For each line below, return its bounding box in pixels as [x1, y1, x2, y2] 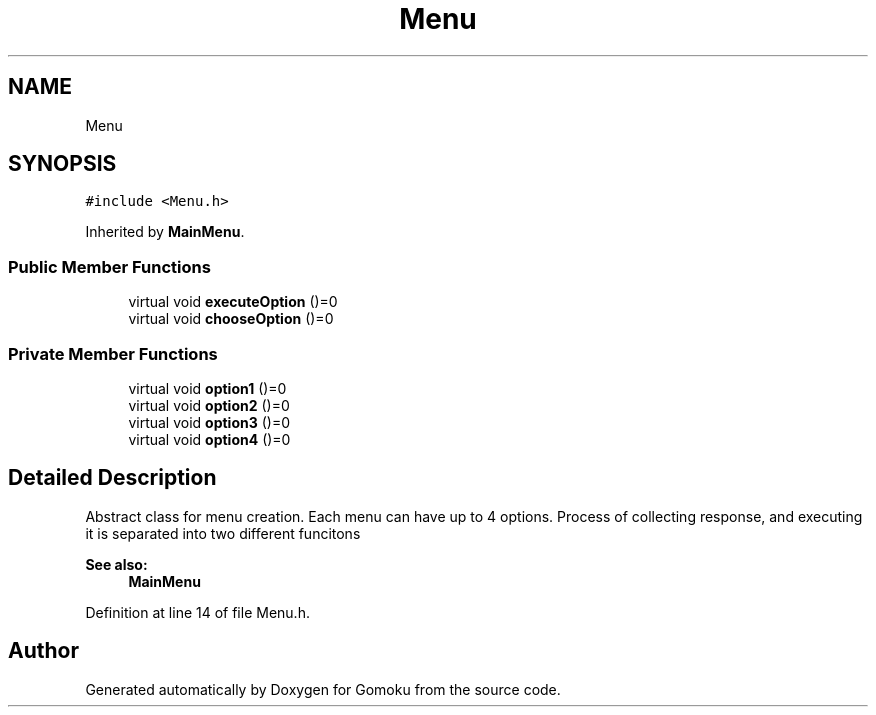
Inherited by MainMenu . [85, 223, 245, 241]
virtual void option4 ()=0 [128, 430, 291, 448]
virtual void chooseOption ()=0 [128, 310, 334, 328]
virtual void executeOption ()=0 [128, 293, 338, 311]
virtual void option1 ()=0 [128, 379, 287, 397]
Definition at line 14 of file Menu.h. [85, 603, 310, 621]
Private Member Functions [8, 343, 218, 364]
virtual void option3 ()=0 [128, 413, 290, 431]
